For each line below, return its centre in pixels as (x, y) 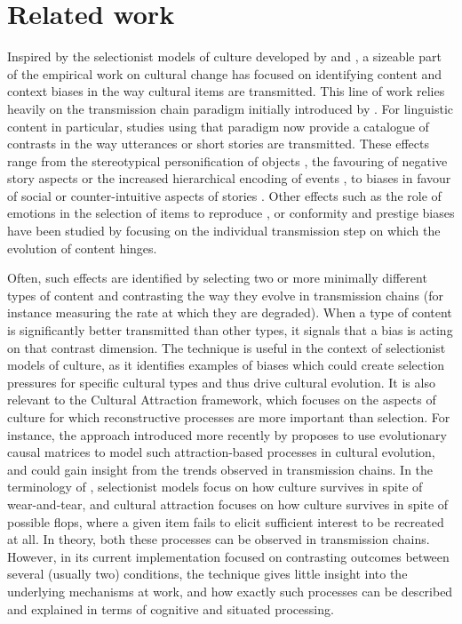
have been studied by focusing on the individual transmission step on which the (224, 231)
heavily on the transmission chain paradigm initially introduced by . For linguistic (231, 108)
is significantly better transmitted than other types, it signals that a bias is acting (230, 330)
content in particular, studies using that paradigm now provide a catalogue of (218, 126)
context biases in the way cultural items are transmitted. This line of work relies (226, 91)
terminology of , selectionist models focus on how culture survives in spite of (215, 487)
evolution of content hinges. (82, 248)
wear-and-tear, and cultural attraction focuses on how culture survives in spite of (228, 504)
